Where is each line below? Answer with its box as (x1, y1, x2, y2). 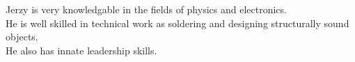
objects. (6, 29, 38, 44)
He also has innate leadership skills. (6, 42, 157, 57)
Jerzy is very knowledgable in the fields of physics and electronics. (6, 2, 287, 16)
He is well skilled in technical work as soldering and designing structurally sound (6, 15, 349, 30)
